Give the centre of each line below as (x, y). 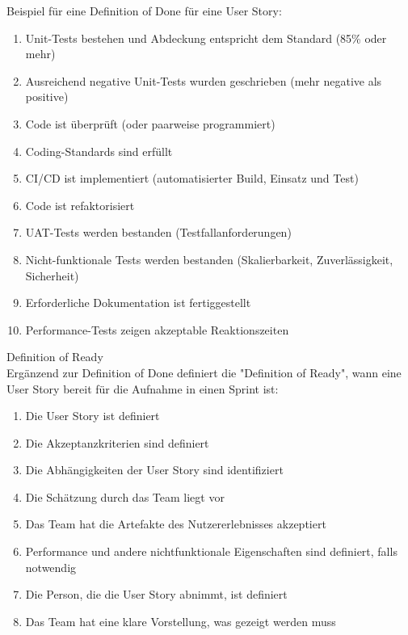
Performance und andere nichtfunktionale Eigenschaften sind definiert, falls (211, 551)
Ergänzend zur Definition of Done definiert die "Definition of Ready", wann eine (204, 372)
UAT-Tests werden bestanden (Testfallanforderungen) (158, 232)
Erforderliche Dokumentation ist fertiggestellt (138, 303)
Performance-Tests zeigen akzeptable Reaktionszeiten (157, 329)
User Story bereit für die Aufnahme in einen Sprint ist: (143, 388)
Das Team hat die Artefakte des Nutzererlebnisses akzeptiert (176, 524)
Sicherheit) (52, 275)
